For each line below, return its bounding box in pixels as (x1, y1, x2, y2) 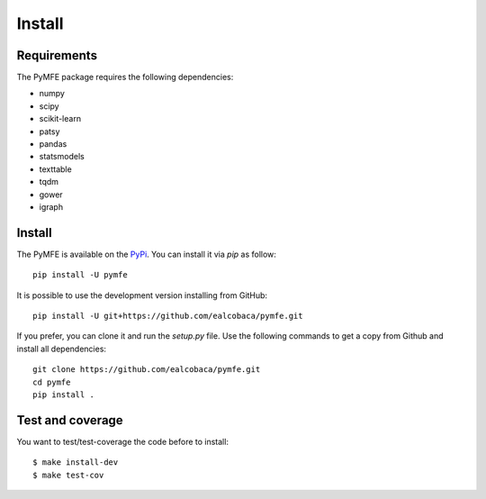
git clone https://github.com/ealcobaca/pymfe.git (32, 365, 261, 375)
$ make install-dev (32, 458, 119, 467)
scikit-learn (39, 113, 81, 124)
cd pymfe (32, 377, 71, 387)
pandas (39, 139, 67, 150)
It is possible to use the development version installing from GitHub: (16, 289, 268, 301)
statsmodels (39, 151, 85, 162)
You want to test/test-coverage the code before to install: (16, 436, 229, 447)
